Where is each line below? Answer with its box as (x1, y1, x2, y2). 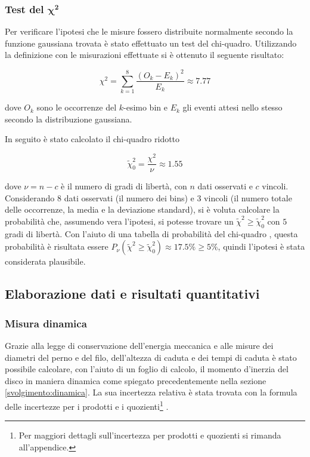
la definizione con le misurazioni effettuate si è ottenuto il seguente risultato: (5, 48, 284, 61)
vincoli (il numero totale (204, 191, 292, 204)
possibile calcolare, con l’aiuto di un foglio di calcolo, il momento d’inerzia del (5, 363, 289, 375)
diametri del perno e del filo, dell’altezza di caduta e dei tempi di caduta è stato (5, 351, 297, 363)
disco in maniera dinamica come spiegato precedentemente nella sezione (5, 374, 266, 387)
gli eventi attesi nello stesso (182, 101, 283, 114)
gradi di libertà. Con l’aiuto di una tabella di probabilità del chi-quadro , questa (5, 227, 298, 240)
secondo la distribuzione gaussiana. (5, 112, 132, 125)
